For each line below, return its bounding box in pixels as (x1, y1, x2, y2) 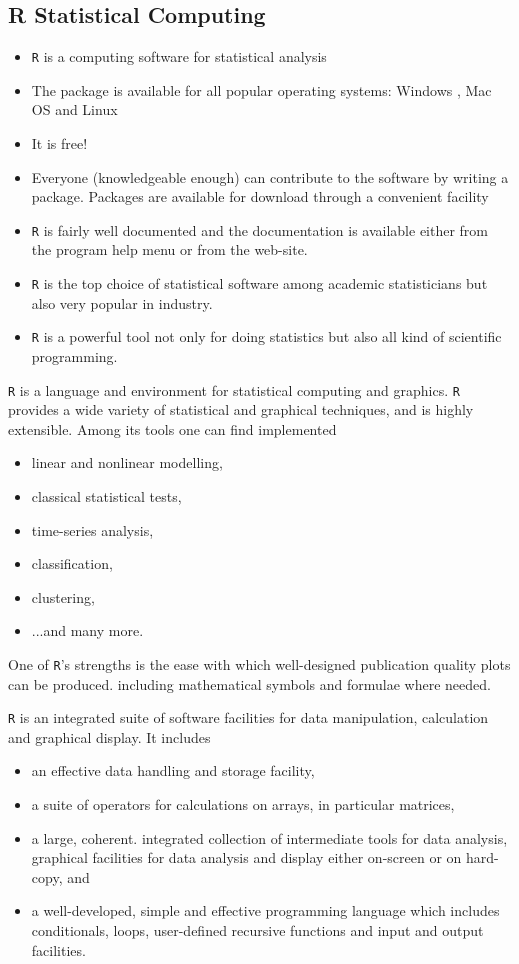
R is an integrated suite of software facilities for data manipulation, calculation (8, 707, 489, 728)
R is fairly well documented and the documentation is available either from (31, 219, 489, 240)
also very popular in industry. (31, 292, 213, 313)
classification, (31, 553, 113, 574)
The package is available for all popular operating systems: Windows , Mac (31, 79, 492, 100)
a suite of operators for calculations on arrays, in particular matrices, (31, 794, 455, 815)
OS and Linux (31, 99, 118, 120)
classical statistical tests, (31, 486, 182, 507)
